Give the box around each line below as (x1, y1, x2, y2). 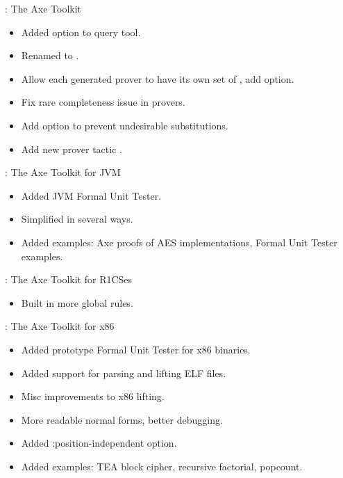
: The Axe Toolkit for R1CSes (5, 272, 133, 287)
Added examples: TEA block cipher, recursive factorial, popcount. (21, 459, 303, 473)
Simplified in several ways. (21, 212, 133, 226)
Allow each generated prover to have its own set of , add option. (21, 71, 294, 86)
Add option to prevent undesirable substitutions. (21, 118, 228, 132)
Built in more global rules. (21, 295, 133, 310)
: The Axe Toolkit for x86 (5, 319, 115, 333)
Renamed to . (21, 48, 79, 63)
